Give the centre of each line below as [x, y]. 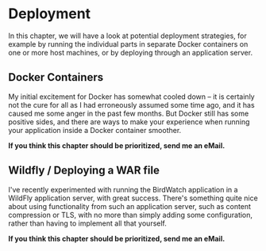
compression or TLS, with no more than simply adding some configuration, [130, 215]
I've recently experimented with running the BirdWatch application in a [123, 189]
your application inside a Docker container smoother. [95, 130]
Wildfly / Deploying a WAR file [84, 171]
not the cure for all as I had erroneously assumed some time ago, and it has [132, 105]
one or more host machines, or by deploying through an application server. [130, 52]
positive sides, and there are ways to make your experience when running [129, 122]
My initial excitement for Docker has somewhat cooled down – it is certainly [132, 97]
